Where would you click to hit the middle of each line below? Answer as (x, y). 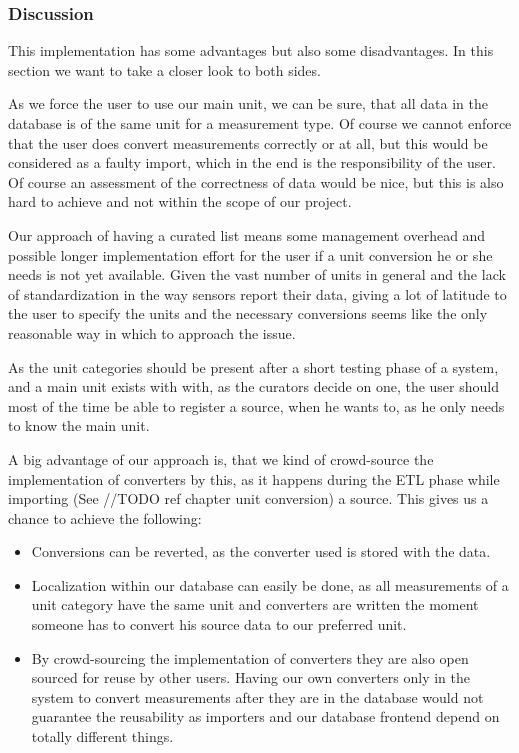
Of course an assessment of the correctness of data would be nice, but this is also (256, 181)
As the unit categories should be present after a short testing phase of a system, (253, 366)
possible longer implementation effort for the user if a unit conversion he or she (250, 254)
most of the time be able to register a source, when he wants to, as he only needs (256, 405)
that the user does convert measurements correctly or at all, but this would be (248, 142)
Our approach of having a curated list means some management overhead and (247, 234)
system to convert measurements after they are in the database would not (257, 696)
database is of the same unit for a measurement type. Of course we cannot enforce (260, 123)
